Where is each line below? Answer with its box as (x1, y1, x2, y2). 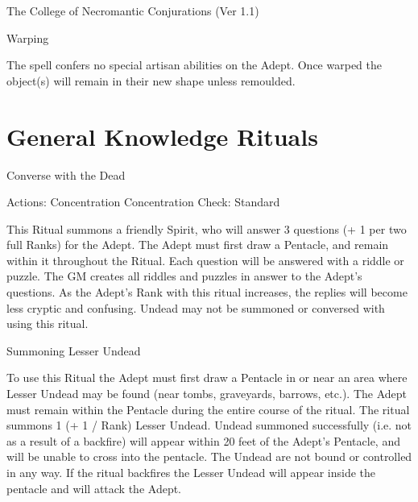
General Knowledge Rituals (6, 119, 318, 152)
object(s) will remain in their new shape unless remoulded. (6, 72, 296, 89)
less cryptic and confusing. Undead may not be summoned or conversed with (6, 299, 385, 316)
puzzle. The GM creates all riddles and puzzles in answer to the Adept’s (6, 268, 362, 284)
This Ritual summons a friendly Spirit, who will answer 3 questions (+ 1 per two (6, 220, 407, 237)
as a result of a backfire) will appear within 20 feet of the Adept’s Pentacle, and (6, 432, 400, 449)
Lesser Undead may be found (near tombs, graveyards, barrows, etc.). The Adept (6, 385, 408, 402)
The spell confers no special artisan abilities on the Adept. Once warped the (6, 56, 382, 73)
